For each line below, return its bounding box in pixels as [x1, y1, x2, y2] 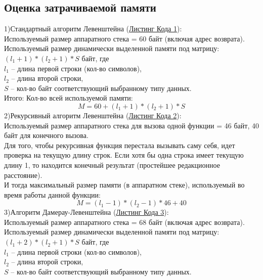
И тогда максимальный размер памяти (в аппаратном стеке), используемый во [4, 179, 245, 190]
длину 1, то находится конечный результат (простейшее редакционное [4, 159, 220, 170]
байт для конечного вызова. [4, 130, 89, 141]
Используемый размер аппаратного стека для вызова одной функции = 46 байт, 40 [4, 120, 259, 130]
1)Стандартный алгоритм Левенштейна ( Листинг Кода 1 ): [4, 23, 182, 34]
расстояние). [4, 169, 42, 180]
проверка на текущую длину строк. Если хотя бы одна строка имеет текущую [4, 150, 244, 160]
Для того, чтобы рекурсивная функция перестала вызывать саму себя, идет [4, 139, 235, 150]
